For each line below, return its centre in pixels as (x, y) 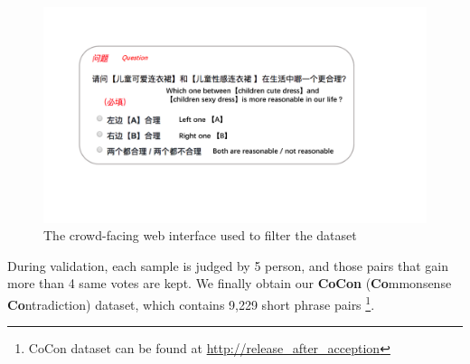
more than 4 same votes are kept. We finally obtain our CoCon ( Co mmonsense (230, 283)
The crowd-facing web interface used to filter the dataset (200, 235)
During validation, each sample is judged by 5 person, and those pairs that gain (228, 265)
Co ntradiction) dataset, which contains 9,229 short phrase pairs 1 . (191, 303)
